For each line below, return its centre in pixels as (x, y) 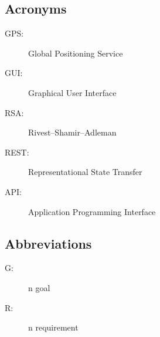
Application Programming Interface (92, 211)
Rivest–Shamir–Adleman (72, 132)
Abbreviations (48, 243)
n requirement (53, 327)
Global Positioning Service (76, 53)
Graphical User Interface (72, 92)
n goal (39, 287)
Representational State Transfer (85, 172)
